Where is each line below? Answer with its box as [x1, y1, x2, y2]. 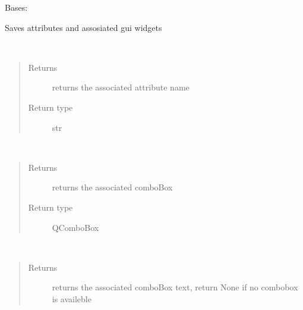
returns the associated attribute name [52, 81, 190, 93]
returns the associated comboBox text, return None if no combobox [52, 281, 298, 293]
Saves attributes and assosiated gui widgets [5, 21, 162, 33]
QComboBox [52, 221, 99, 233]
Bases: [5, 1, 28, 13]
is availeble [52, 292, 91, 305]
